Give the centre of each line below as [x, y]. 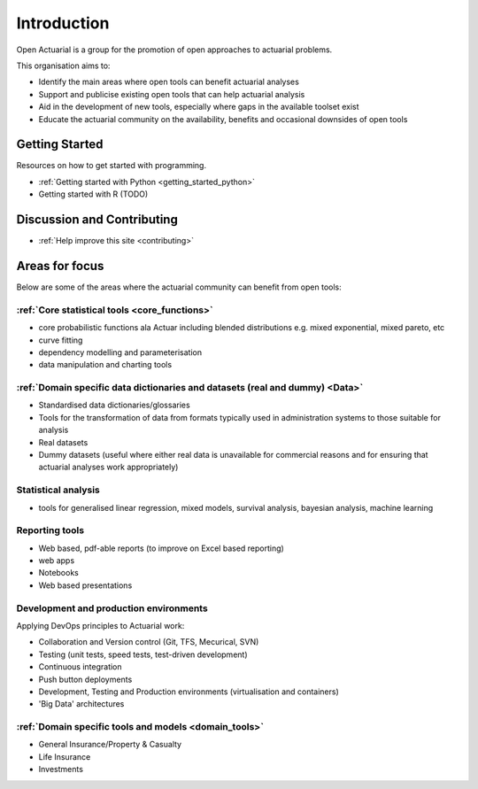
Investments [61, 770]
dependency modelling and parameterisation [120, 352]
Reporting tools [50, 530]
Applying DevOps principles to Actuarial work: [100, 626]
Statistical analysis [58, 490]
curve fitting [61, 340]
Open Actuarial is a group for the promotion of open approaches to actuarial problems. [174, 50]
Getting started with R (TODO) [93, 194]
